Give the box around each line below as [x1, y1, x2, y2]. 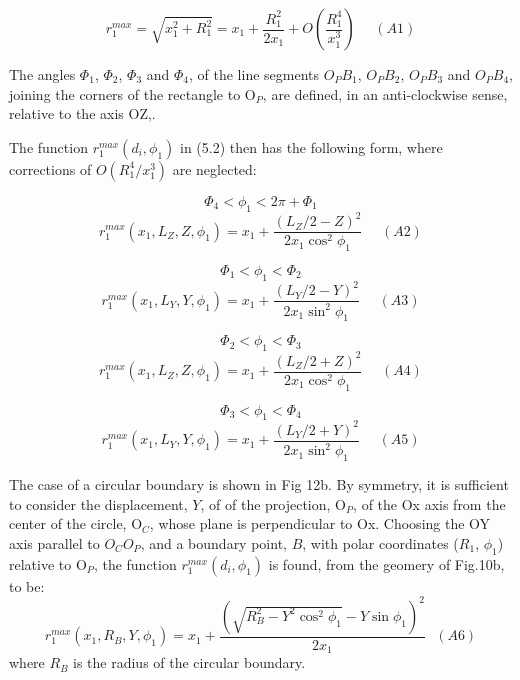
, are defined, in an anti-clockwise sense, [262, 83, 508, 104]
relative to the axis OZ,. [9, 103, 156, 124]
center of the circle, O [9, 513, 143, 534]
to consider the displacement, [9, 493, 188, 514]
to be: [9, 575, 45, 596]
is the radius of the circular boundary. [73, 652, 306, 673]
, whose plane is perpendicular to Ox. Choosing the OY [149, 513, 491, 534]
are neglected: [172, 158, 257, 179]
